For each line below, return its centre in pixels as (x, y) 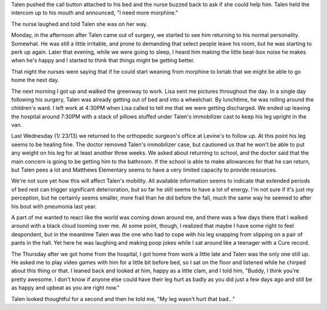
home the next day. (35, 80)
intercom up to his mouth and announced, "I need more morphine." (95, 13)
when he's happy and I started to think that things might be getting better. (103, 60)
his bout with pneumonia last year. (54, 206)
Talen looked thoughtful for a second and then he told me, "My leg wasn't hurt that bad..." (123, 299)
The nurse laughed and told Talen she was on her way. (79, 24)
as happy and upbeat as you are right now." (65, 288)
